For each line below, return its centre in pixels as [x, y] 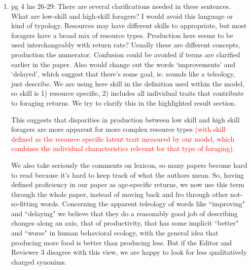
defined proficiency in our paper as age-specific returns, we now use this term [128, 184]
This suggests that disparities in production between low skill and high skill [125, 119]
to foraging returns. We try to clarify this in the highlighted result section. [124, 102]
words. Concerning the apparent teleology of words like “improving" [143, 204]
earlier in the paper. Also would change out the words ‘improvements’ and [123, 64]
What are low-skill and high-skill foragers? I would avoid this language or [122, 16]
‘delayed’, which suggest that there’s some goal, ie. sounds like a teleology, [123, 74]
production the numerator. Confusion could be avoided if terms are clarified [125, 54]
